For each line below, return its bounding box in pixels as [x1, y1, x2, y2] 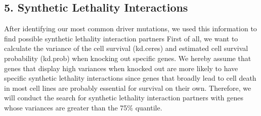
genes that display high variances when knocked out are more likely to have [4, 63, 238, 73]
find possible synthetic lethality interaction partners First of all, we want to [4, 33, 238, 43]
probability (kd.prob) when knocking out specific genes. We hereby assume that [4, 52, 251, 63]
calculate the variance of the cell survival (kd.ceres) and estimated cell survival [4, 43, 248, 53]
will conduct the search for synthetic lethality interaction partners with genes [4, 92, 244, 103]
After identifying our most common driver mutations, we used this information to [4, 23, 257, 34]
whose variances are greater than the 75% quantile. [4, 102, 162, 112]
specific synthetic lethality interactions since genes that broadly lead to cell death [4, 73, 256, 83]
